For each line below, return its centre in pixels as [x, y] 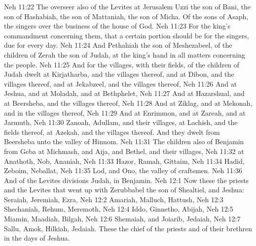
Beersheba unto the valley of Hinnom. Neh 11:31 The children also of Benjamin [124, 141]
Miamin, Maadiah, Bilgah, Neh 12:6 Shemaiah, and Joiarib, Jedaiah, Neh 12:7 [122, 219]
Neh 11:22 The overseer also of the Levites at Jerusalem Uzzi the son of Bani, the [127, 6]
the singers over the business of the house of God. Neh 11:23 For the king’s [117, 26]
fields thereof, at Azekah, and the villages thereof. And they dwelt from [112, 132]
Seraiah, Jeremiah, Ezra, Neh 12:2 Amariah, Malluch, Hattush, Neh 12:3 [114, 199]
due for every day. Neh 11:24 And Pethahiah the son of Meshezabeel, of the [118, 45]
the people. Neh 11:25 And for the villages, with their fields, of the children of [122, 64]
